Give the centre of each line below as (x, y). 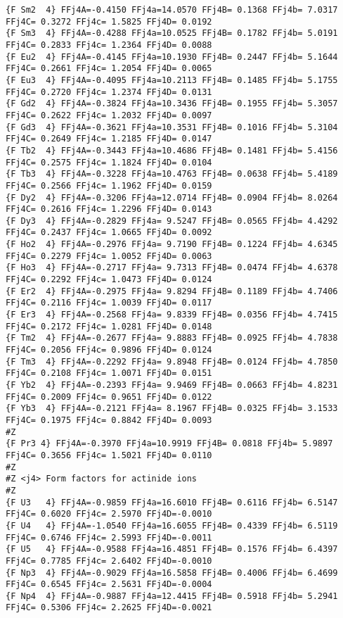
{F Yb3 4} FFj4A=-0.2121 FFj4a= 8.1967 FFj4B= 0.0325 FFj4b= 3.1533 (172, 409)
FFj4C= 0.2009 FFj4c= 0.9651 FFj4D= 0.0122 (109, 397)
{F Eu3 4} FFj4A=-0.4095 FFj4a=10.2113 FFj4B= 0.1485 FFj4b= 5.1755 (172, 80)
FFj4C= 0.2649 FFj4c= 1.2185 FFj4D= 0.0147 (109, 139)
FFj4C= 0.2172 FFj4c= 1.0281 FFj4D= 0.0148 (109, 326)
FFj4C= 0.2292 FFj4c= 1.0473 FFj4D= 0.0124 (109, 280)
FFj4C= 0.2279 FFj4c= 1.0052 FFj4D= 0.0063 (109, 256)
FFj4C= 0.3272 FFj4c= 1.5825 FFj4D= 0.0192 (109, 21)
